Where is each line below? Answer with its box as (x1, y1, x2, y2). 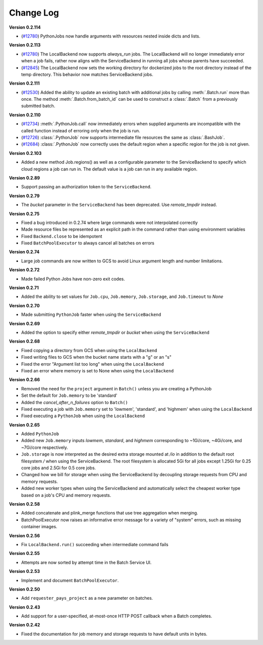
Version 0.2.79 (9, 193, 40, 199)
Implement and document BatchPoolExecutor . (21, 577, 119, 583)
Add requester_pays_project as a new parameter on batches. (21, 595, 153, 601)
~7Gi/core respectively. (21, 444, 68, 450)
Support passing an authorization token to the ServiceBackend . (21, 184, 152, 190)
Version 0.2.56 (9, 533, 40, 538)
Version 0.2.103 (9, 150, 42, 156)
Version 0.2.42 (9, 622, 40, 628)
